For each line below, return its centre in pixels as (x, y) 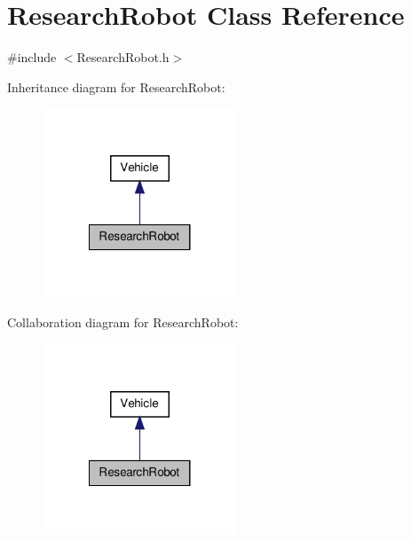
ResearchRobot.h (123, 57)
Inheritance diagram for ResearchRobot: (116, 86)
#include (32, 57)
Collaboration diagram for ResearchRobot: (123, 322)
